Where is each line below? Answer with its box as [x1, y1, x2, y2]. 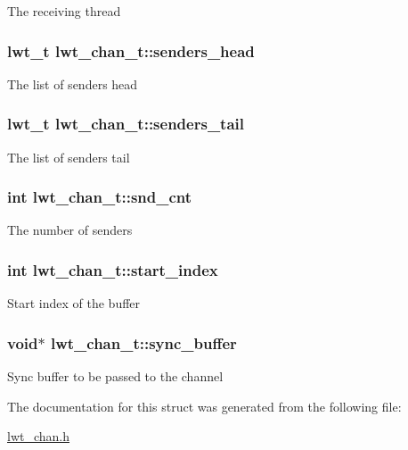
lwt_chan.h [7, 427, 70, 446]
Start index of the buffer [7, 294, 141, 312]
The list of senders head [7, 74, 138, 93]
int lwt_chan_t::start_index [7, 258, 218, 280]
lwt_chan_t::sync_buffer [50, 331, 237, 354]
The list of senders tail [7, 147, 130, 166]
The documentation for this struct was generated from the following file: [7, 396, 402, 415]
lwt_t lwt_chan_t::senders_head [7, 39, 255, 62]
